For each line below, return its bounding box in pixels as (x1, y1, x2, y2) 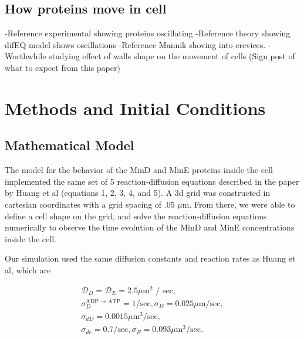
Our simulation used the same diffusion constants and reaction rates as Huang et (5, 252, 296, 265)
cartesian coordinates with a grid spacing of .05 (5, 198, 175, 210)
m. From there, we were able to (182, 198, 295, 210)
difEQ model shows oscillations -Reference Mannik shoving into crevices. (5, 38, 266, 50)
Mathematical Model (5, 136, 134, 154)
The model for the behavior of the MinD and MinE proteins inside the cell (5, 164, 273, 176)
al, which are (5, 263, 51, 276)
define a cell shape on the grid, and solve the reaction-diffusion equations (5, 209, 267, 222)
